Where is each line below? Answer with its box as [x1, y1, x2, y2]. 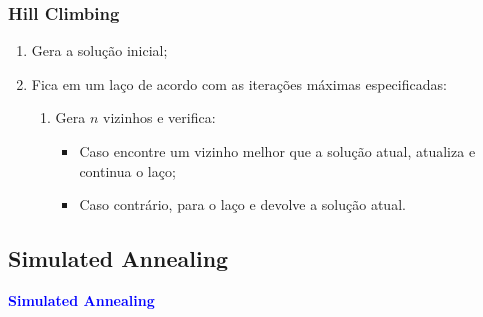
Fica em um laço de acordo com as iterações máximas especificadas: [31, 73, 447, 94]
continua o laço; [79, 160, 176, 181]
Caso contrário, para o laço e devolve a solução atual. [79, 194, 406, 215]
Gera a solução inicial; [31, 40, 168, 61]
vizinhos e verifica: [103, 107, 216, 128]
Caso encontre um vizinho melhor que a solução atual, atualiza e [79, 141, 476, 161]
